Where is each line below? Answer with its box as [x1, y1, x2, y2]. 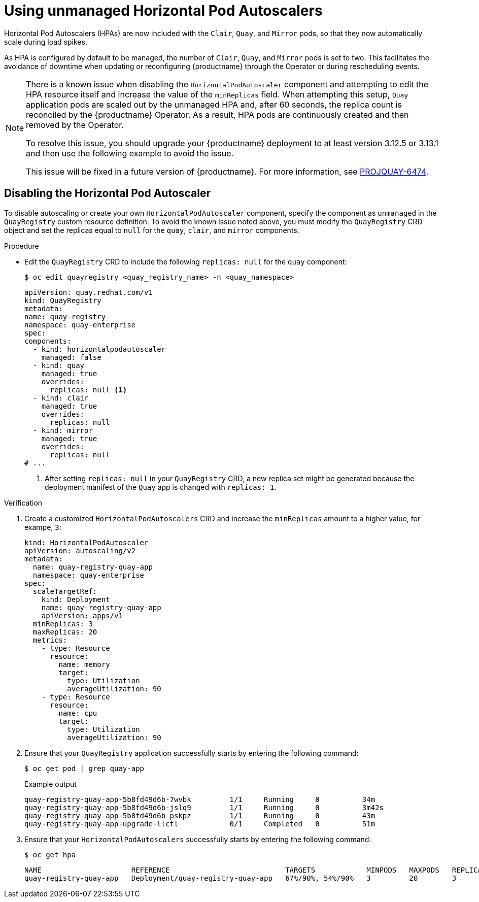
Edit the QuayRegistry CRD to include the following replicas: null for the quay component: [24, 257, 347, 266]
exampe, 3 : [24, 522, 61, 531]
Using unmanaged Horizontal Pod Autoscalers [4, 2, 323, 19]
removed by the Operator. [26, 119, 124, 130]
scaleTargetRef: [32, 587, 97, 595]
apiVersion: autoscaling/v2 [24, 546, 136, 555]
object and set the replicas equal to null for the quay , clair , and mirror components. [4, 225, 299, 235]
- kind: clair [32, 393, 89, 402]
